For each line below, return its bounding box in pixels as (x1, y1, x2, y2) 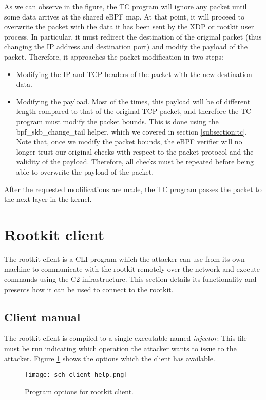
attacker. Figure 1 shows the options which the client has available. (4, 353, 215, 364)
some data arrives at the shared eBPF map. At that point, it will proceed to (4, 11, 245, 22)
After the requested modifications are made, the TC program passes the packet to (4, 183, 262, 194)
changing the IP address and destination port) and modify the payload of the (4, 41, 248, 52)
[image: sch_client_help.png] (25, 371, 128, 379)
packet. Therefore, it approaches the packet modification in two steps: (4, 51, 223, 62)
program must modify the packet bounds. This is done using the (16, 116, 219, 126)
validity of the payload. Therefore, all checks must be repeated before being (16, 156, 254, 167)
